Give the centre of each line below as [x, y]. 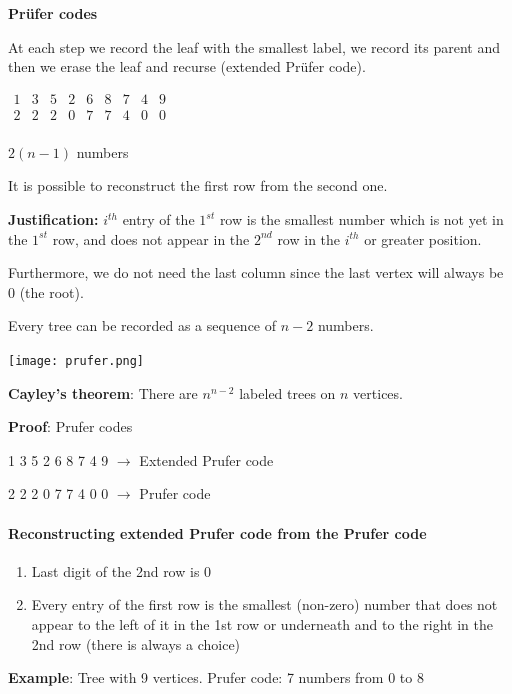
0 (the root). [46, 291]
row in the [309, 238]
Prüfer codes [53, 13]
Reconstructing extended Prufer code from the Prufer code [217, 532]
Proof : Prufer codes [70, 426]
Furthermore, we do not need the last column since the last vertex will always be [256, 272]
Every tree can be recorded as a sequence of [142, 325]
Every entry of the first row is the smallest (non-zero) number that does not [264, 604]
